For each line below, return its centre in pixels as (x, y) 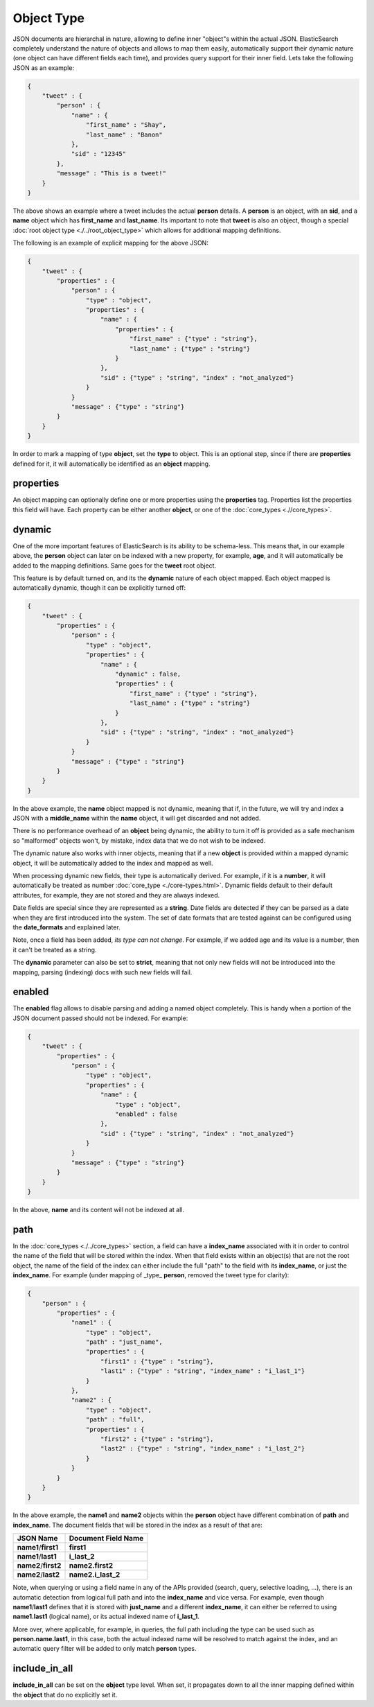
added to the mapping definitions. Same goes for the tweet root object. (115, 566)
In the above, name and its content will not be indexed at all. (99, 1210)
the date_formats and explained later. (66, 927)
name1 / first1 (38, 1548)
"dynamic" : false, (148, 674)
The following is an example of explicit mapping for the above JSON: (111, 243)
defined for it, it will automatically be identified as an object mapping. (112, 464)
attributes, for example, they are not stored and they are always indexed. (116, 895)
